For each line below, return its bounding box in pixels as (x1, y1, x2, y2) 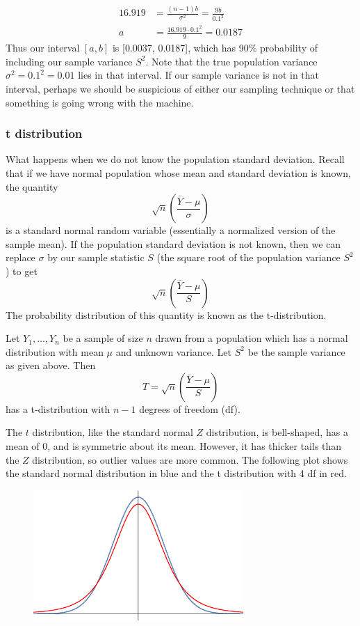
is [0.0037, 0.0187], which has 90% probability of (112, 40, 318, 55)
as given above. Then (6, 358, 96, 373)
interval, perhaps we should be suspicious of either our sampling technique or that (6, 81, 355, 95)
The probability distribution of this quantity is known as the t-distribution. (6, 307, 327, 322)
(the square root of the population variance (156, 250, 341, 265)
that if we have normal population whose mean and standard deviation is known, (6, 165, 351, 180)
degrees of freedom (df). (139, 401, 240, 416)
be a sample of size (63, 331, 143, 345)
